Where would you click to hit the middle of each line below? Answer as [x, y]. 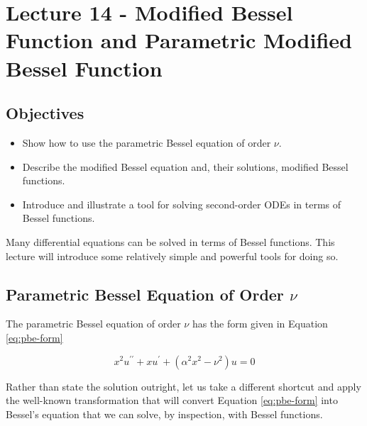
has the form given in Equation [260, 324]
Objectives [45, 113]
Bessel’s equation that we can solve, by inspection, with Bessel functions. [164, 414]
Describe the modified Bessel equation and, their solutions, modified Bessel [185, 166]
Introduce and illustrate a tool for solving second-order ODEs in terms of [182, 204]
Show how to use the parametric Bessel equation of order [147, 142]
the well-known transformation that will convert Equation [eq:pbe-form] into [172, 400]
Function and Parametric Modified [179, 40]
